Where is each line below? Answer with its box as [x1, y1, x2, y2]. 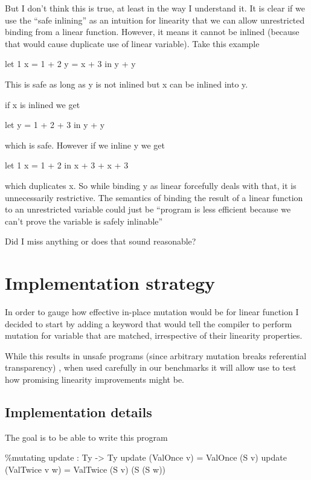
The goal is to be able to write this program [5, 430, 168, 443]
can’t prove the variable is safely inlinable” [5, 214, 163, 227]
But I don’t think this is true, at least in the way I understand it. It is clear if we [5, 2, 305, 14]
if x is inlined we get [5, 98, 80, 110]
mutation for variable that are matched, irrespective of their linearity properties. [5, 329, 303, 342]
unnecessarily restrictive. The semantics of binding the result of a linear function [5, 191, 303, 203]
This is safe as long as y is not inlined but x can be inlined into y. [5, 77, 248, 90]
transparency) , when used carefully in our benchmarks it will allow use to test [5, 361, 297, 374]
